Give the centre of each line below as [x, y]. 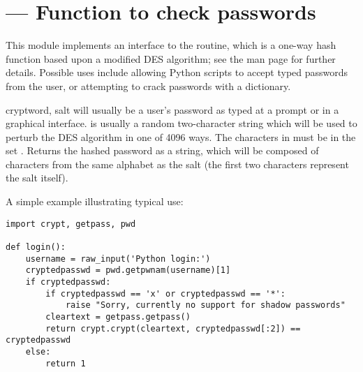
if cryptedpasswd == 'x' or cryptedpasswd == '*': [165, 293]
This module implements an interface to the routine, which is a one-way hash [171, 45]
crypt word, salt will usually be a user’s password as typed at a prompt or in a [172, 109]
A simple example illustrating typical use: [95, 201]
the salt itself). [37, 178]
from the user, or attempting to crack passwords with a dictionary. [148, 85]
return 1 [66, 363]
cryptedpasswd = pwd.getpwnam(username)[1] [128, 270]
